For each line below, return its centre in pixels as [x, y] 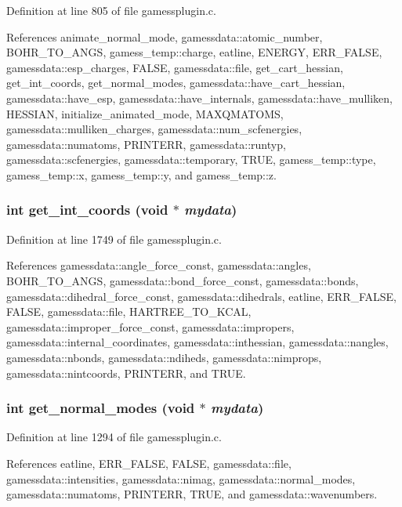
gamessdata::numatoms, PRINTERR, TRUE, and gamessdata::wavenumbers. [192, 494]
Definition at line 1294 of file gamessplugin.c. [114, 437]
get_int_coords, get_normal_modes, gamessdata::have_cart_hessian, [176, 83]
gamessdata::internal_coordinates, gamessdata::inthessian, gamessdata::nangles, [197, 342]
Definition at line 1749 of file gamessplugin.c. [114, 239]
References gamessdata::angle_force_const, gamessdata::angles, [159, 265]
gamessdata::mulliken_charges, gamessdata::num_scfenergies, [154, 129]
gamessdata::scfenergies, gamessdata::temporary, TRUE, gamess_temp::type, [191, 159]
